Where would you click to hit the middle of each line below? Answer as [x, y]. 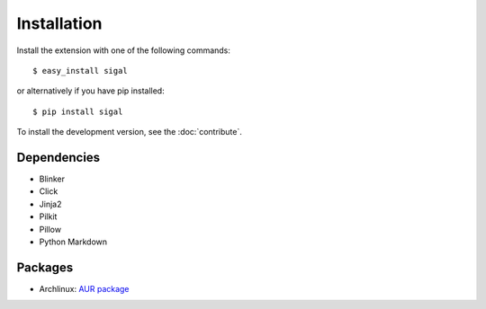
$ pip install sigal [78, 111]
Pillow [50, 229]
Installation [59, 23]
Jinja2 [50, 204]
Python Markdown [73, 242]
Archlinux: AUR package [84, 288]
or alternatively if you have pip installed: [91, 91]
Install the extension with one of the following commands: [124, 50]
